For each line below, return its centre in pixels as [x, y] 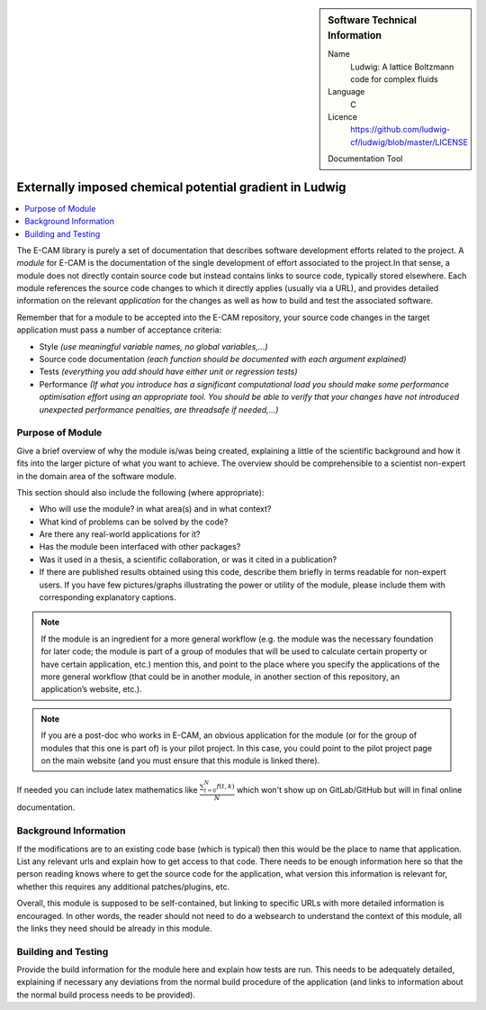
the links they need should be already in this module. [114, 928]
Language [346, 92]
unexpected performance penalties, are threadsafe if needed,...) [159, 409]
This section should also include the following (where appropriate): [140, 492]
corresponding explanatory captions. [108, 597]
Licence [342, 117]
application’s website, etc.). [92, 689]
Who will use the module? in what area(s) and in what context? [155, 509]
